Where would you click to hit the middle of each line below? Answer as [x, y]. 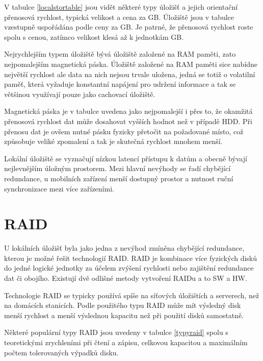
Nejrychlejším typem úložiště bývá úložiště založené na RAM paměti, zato [120, 54]
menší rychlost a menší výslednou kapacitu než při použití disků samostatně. [124, 315]
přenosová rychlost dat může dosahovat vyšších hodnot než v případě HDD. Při [128, 121]
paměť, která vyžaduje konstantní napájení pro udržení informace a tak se [120, 84]
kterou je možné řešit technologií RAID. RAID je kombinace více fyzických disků [131, 258]
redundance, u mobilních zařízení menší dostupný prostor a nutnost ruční [119, 178]
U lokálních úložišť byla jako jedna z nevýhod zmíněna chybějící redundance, [124, 248]
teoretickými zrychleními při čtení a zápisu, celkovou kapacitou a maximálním [126, 342]
